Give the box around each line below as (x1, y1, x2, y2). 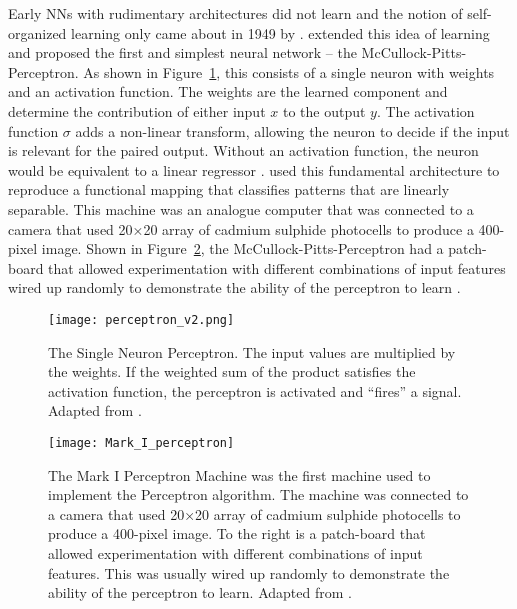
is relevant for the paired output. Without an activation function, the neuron (8, 140, 479, 161)
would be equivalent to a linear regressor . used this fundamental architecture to (8, 159, 500, 180)
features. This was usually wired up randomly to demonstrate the (48, 562, 450, 583)
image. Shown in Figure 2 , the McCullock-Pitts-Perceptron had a (41, 238, 444, 259)
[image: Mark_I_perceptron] (48, 435, 235, 450)
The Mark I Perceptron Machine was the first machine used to (48, 464, 431, 485)
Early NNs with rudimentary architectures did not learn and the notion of (8, 3, 463, 23)
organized (8, 22, 67, 43)
